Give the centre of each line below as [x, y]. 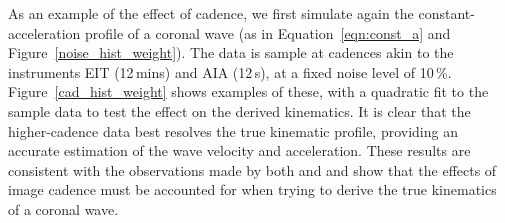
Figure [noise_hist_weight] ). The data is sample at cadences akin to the [231, 52]
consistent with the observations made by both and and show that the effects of [252, 169]
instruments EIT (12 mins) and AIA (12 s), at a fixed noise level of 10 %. [230, 71]
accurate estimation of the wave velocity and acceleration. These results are [239, 150]
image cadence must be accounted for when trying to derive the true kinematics [252, 189]
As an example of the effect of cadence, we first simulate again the [211, 13]
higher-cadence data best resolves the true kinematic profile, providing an [233, 130]
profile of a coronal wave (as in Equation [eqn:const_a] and [268, 32]
